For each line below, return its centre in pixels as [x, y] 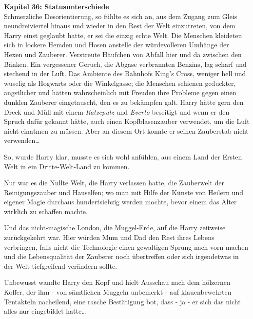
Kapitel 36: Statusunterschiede [57, 6]
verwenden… [22, 140]
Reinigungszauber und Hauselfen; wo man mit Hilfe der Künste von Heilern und [124, 192]
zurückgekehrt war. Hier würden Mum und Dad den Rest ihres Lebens [109, 237]
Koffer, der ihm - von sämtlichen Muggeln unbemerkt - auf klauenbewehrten [118, 292]
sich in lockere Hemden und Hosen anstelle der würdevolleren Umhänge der [117, 45]
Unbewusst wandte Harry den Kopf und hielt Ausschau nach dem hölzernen [117, 282]
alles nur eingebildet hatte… [45, 311]
